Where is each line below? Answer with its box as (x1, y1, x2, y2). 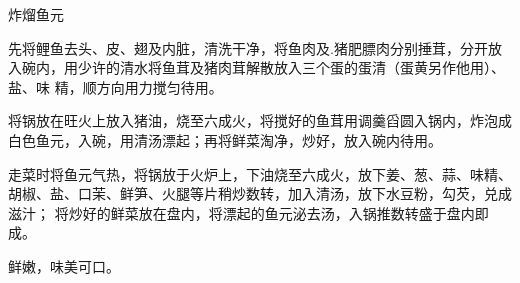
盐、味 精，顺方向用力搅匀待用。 (8, 76, 223, 97)
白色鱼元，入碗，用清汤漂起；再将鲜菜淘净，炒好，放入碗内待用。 (8, 129, 442, 150)
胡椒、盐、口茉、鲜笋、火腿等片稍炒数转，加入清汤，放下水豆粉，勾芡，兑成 (8, 183, 512, 204)
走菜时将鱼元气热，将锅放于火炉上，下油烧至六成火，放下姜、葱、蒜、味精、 (8, 163, 512, 184)
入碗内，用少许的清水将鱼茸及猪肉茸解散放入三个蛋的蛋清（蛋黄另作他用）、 (8, 57, 505, 78)
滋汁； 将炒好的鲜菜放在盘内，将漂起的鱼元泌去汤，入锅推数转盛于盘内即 (8, 202, 489, 223)
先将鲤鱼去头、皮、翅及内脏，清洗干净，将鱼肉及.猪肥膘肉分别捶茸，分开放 (8, 37, 502, 58)
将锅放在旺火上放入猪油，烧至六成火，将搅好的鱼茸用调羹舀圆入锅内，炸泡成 (8, 110, 512, 131)
